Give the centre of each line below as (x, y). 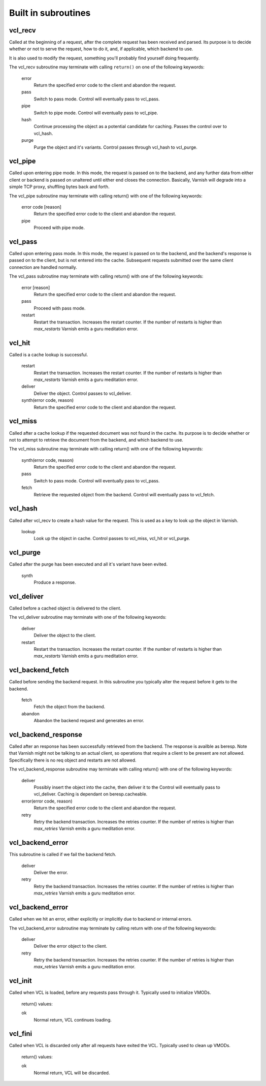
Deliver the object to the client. (65, 636)
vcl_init (20, 981)
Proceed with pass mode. (60, 308)
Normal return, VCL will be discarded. (72, 1073)
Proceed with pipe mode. (59, 228)
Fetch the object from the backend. (69, 707)
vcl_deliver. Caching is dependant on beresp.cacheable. (91, 794)
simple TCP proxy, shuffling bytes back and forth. (59, 187)
